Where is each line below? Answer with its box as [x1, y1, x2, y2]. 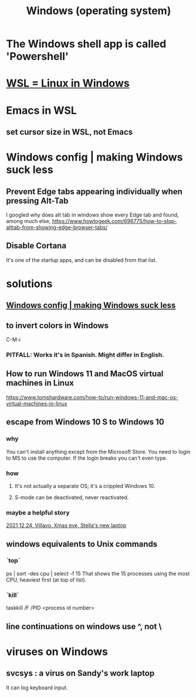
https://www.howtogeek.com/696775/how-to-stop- [52, 217, 177, 224]
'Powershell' [6, 50, 69, 63]
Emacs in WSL [6, 104, 77, 117]
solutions [6, 277, 53, 290]
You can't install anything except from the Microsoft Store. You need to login [6, 448, 191, 455]
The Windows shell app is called [6, 37, 167, 51]
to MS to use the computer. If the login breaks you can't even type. [6, 454, 168, 462]
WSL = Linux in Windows [6, 77, 130, 90]
